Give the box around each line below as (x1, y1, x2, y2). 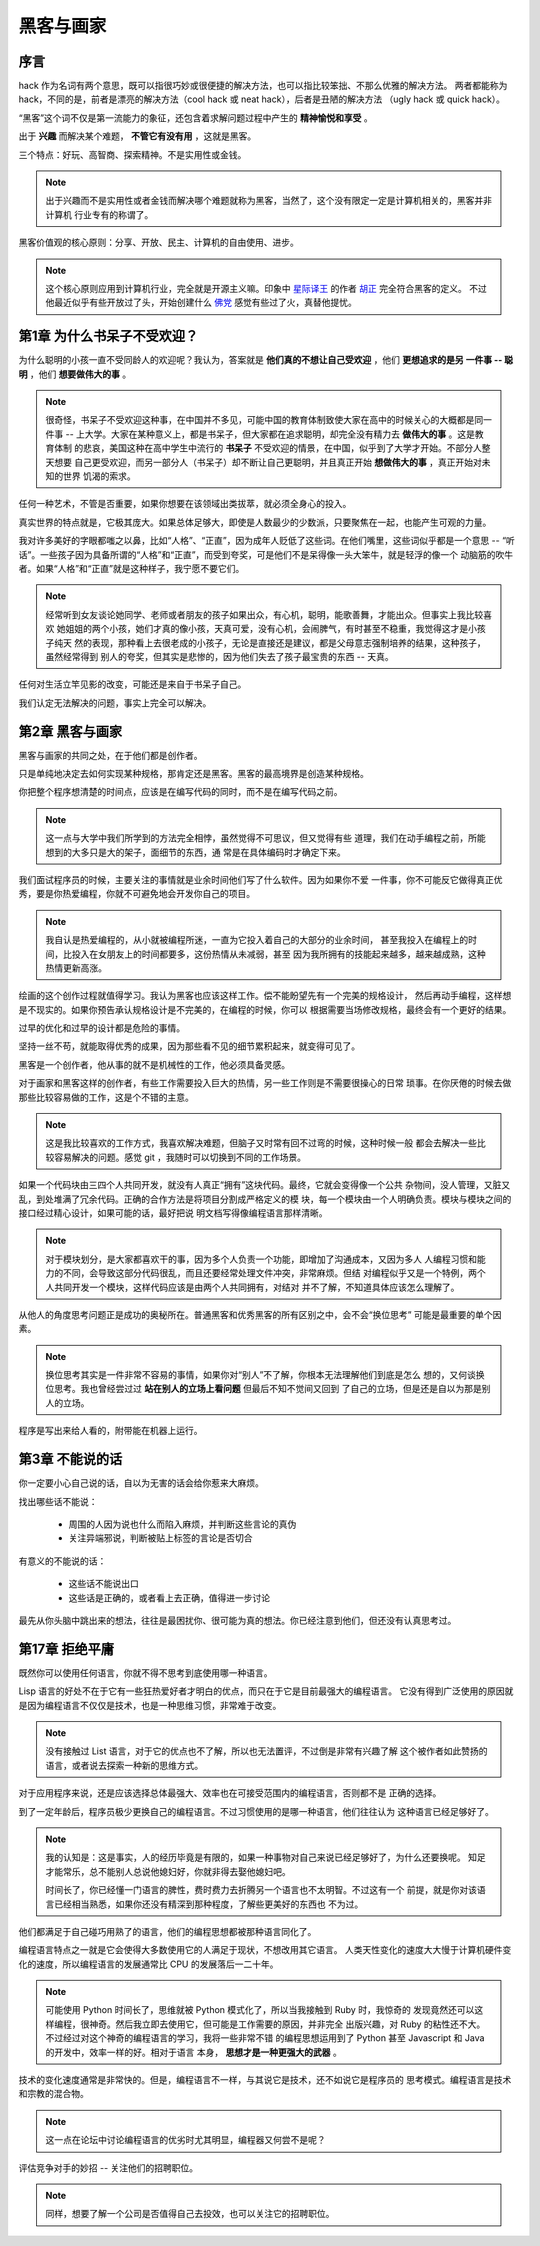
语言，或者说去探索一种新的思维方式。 (45, 1759, 204, 1771)
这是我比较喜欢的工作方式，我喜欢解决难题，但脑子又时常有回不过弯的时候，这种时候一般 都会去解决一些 (45, 1137, 477, 1149)
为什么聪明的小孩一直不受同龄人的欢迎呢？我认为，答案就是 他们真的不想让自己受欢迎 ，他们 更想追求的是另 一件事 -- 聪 (18, 354, 514, 366)
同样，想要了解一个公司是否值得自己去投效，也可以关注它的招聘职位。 (45, 2208, 335, 2220)
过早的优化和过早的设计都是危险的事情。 (18, 1022, 185, 1034)
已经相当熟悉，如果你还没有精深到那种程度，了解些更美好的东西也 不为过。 (53, 1898, 364, 1910)
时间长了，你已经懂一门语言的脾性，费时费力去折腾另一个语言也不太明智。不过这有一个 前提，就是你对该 (45, 1884, 477, 1896)
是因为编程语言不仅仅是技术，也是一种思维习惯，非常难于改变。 (18, 1699, 282, 1711)
